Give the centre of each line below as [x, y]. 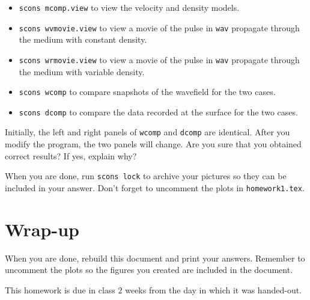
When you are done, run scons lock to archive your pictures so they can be [146, 176]
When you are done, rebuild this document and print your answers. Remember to [155, 258]
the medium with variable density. [82, 71]
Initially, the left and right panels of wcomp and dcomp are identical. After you [147, 132]
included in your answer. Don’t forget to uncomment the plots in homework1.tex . [155, 187]
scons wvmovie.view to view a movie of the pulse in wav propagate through [159, 27]
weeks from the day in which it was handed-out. [213, 289]
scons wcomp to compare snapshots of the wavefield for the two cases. [147, 92]
